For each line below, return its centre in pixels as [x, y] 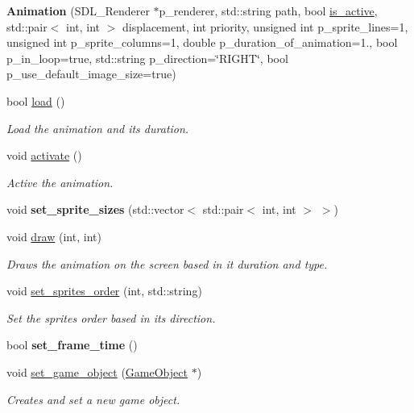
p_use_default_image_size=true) [91, 74]
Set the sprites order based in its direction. [111, 317]
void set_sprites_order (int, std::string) [104, 291]
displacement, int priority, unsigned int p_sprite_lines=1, [265, 26]
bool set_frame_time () [72, 345]
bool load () [36, 100]
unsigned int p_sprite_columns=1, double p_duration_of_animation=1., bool [202, 42]
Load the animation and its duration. [98, 128]
